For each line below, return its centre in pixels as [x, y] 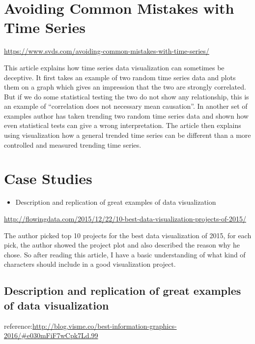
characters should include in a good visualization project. [90, 264]
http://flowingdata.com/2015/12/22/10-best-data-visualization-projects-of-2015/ [125, 218]
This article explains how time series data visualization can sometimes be [114, 67]
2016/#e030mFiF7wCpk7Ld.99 [51, 335]
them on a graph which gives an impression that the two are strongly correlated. [125, 87]
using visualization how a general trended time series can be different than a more [127, 135]
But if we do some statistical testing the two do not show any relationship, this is [127, 96]
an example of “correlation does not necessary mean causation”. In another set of [126, 106]
